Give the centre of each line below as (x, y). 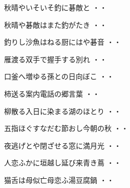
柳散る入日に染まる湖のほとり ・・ (63, 111)
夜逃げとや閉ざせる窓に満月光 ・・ (63, 145)
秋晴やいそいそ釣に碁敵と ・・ (56, 7)
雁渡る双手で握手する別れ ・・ (56, 59)
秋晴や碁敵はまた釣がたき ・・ (56, 24)
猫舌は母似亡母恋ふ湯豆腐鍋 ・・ (59, 180)
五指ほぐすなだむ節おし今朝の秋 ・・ (66, 128)
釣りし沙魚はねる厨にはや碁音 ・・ (63, 42)
